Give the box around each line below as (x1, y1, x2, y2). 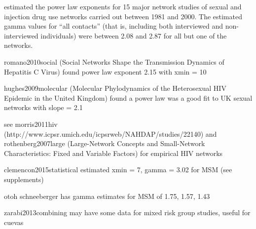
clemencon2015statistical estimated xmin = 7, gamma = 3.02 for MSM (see (4, 164, 232, 175)
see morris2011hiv (4, 118, 58, 129)
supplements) (4, 174, 44, 184)
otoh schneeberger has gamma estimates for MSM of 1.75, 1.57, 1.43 (4, 191, 210, 201)
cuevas (4, 217, 24, 227)
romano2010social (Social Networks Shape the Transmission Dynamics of (4, 56, 224, 67)
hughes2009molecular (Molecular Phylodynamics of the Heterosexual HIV (4, 83, 226, 93)
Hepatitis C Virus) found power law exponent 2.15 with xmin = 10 (4, 66, 207, 76)
